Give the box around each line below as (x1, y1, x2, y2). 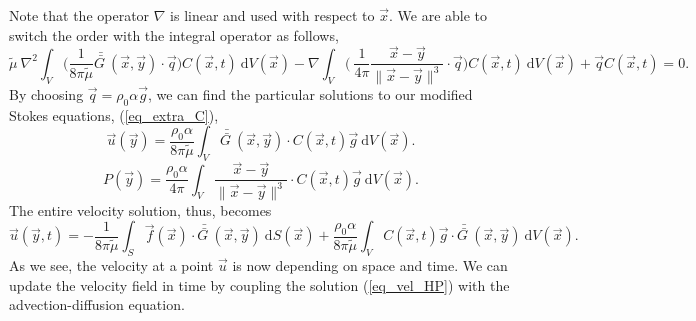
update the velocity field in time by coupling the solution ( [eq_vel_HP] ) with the (9, 274, 510, 295)
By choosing (9, 83, 84, 104)
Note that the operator (9, 5, 150, 25)
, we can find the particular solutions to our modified (147, 83, 473, 104)
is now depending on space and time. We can (232, 255, 508, 276)
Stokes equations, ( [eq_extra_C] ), (9, 104, 219, 125)
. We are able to (389, 5, 488, 25)
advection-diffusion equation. (9, 294, 185, 315)
